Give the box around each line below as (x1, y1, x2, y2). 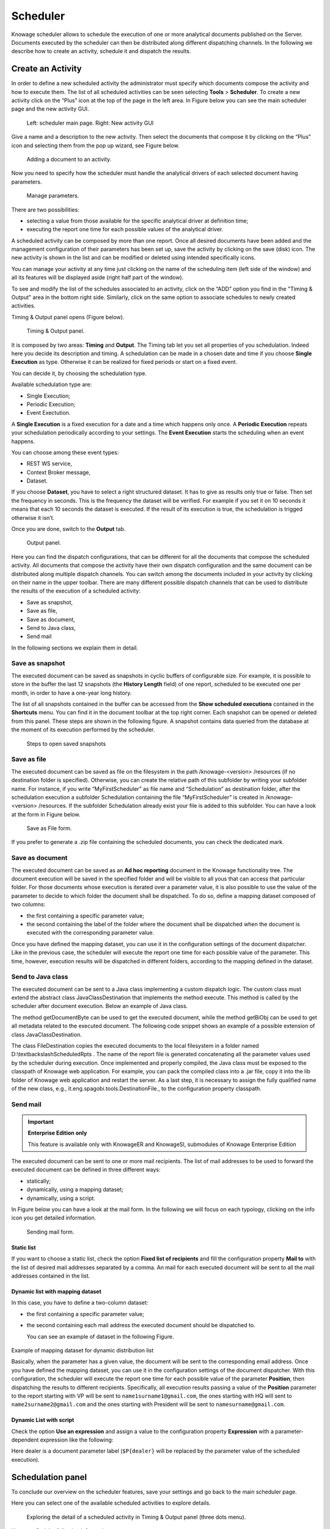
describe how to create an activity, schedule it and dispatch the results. (11, 48, 191, 55)
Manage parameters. (26, 192, 79, 199)
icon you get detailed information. (11, 1214, 97, 1221)
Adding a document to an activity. (26, 155, 112, 163)
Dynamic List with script (11, 1416, 75, 1424)
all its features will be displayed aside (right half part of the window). (11, 274, 184, 281)
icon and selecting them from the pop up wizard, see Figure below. (11, 141, 180, 149)
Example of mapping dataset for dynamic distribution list (11, 1346, 154, 1354)
